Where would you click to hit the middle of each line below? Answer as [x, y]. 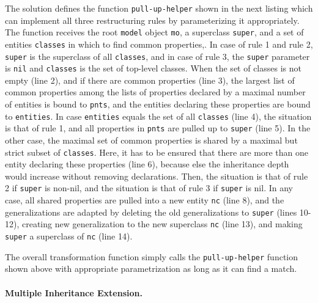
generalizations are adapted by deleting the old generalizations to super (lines [151, 212]
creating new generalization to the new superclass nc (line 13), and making [162, 224]
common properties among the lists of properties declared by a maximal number [155, 92]
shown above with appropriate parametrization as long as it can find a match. [151, 268]
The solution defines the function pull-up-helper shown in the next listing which [159, 8]
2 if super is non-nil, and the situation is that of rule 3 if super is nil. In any [149, 188]
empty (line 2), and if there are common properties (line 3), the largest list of [150, 80]
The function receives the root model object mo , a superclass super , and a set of [154, 32]
